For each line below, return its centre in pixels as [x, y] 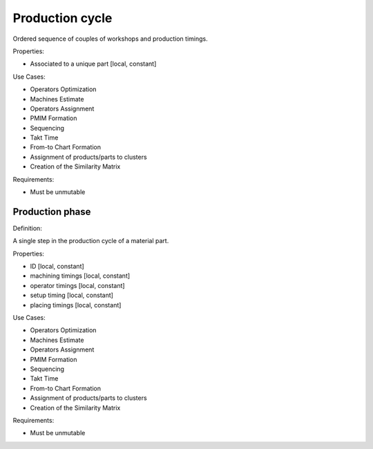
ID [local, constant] [57, 267]
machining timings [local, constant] [80, 276]
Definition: [28, 228]
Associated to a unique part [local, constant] [93, 64]
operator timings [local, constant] [77, 285]
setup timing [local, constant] [72, 295]
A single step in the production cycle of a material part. [91, 241]
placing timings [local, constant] [76, 305]
